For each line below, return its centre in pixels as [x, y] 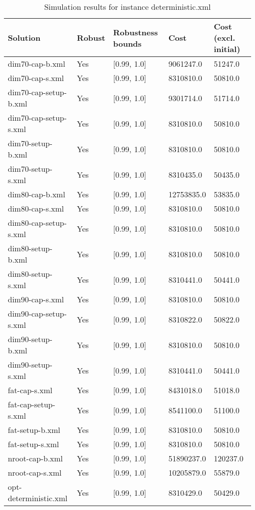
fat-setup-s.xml [34, 444]
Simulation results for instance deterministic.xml [127, 7]
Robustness [135, 32]
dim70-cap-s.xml [36, 78]
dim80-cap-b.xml [37, 194]
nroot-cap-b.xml [36, 458]
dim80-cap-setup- [38, 223]
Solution [24, 38]
